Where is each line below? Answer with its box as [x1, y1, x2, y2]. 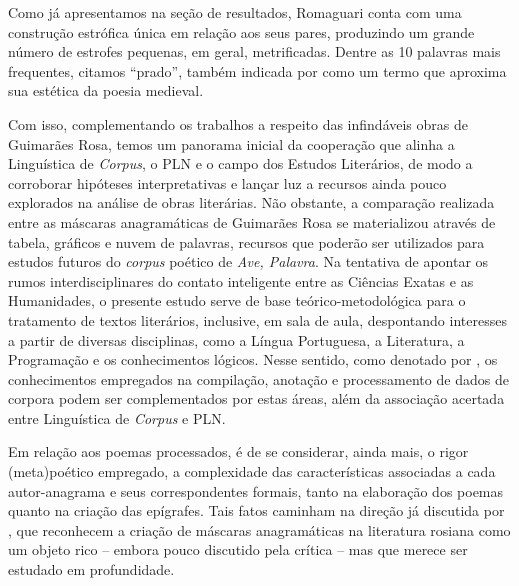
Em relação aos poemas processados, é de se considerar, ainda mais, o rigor [8, 441, 469, 462]
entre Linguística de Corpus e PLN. [8, 407, 226, 428]
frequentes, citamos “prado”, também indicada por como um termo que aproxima [8, 60, 507, 81]
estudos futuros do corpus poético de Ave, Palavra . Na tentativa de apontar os [8, 251, 489, 272]
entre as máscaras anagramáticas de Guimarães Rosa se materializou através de [8, 211, 496, 232]
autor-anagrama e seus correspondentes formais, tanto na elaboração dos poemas [8, 480, 504, 501]
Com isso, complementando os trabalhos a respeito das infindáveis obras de [8, 113, 468, 134]
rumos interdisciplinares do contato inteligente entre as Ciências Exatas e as [8, 270, 474, 291]
